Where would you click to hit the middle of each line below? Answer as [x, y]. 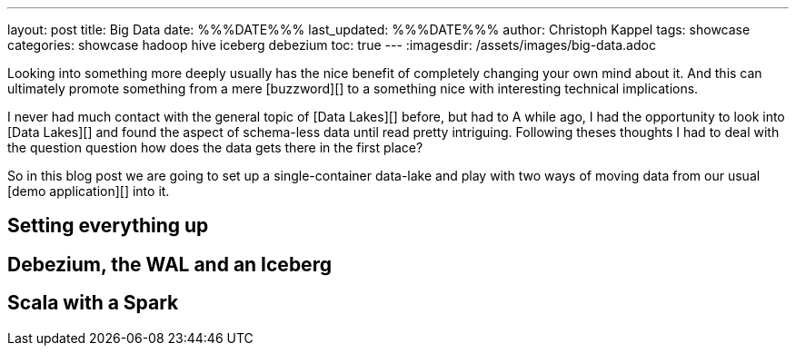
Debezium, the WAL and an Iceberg [169, 264]
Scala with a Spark [93, 303]
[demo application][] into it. [89, 191]
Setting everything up [108, 226]
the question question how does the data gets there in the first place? [215, 147]
